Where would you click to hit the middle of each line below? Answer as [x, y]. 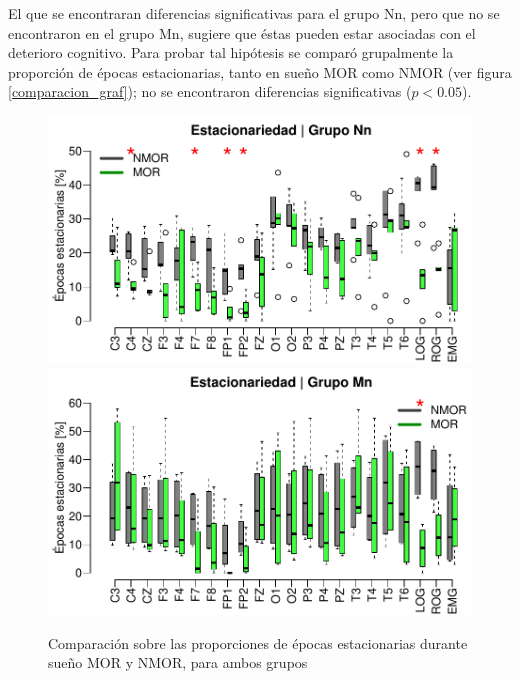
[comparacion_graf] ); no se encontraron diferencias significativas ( [210, 91]
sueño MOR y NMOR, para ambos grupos [178, 662]
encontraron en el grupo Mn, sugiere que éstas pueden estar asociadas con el [242, 32]
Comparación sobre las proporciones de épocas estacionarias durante [258, 642]
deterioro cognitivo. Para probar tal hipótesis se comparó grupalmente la [231, 52]
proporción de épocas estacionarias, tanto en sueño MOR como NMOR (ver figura [260, 71]
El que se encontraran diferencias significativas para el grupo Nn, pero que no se [254, 13]
